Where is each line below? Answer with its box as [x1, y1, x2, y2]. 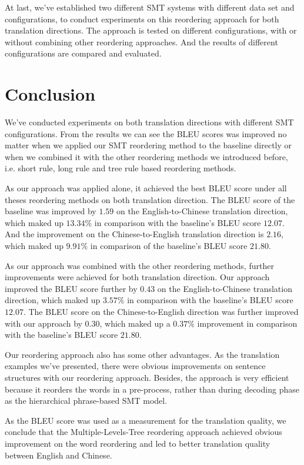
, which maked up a [99, 317, 171, 329]
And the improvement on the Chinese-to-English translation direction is [5, 228, 264, 240]
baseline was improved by [5, 205, 96, 217]
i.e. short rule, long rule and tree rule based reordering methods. [5, 162, 236, 174]
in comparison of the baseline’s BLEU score [90, 240, 248, 252]
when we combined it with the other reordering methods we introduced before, [5, 150, 288, 162]
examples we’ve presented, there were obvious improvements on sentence [5, 360, 266, 372]
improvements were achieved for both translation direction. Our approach [5, 271, 270, 283]
